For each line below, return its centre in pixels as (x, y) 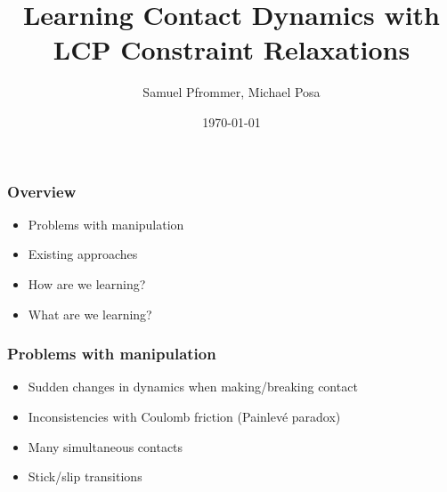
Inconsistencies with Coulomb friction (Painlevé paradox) (184, 416)
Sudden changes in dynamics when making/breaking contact (193, 387)
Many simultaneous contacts (106, 446)
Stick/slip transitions (85, 476)
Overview (42, 191)
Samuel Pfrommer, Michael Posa (232, 92)
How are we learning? (87, 283)
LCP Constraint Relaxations (232, 49)
